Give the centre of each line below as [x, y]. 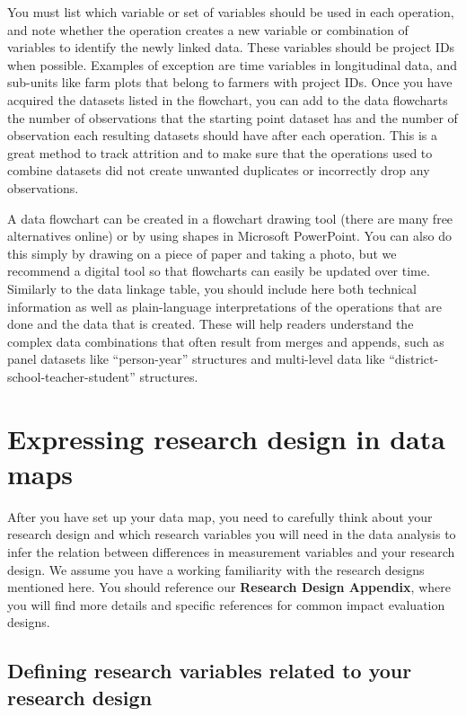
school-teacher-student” [71, 376]
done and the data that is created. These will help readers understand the [211, 324]
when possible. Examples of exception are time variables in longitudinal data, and [233, 64]
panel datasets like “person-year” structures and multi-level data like [196, 359]
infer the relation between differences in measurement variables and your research [231, 551]
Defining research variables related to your [210, 671]
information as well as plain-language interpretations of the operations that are [224, 306]
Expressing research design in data [226, 438]
